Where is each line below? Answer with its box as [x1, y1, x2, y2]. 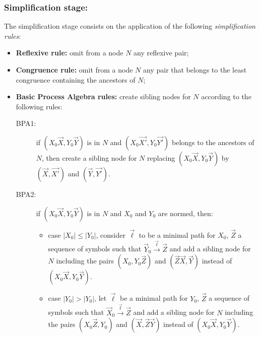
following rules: [16, 101, 62, 111]
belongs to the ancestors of [171, 137, 254, 147]
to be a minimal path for [139, 229, 216, 240]
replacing [147, 152, 175, 163]
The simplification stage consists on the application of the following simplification [4, 21, 255, 31]
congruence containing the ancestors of [16, 74, 136, 85]
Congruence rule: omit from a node [16, 64, 133, 75]
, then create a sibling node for [42, 152, 137, 163]
